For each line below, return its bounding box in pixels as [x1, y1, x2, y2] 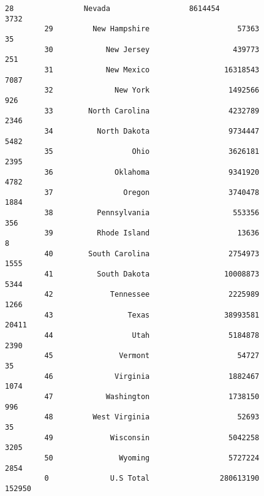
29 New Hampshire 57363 [44, 25, 260, 34]
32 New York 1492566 [44, 86, 260, 95]
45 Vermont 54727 [44, 351, 260, 361]
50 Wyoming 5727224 [44, 453, 260, 462]
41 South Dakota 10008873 [44, 270, 260, 279]
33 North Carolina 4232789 [44, 106, 260, 115]
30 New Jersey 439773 [44, 45, 260, 54]
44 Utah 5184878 [44, 331, 260, 340]
